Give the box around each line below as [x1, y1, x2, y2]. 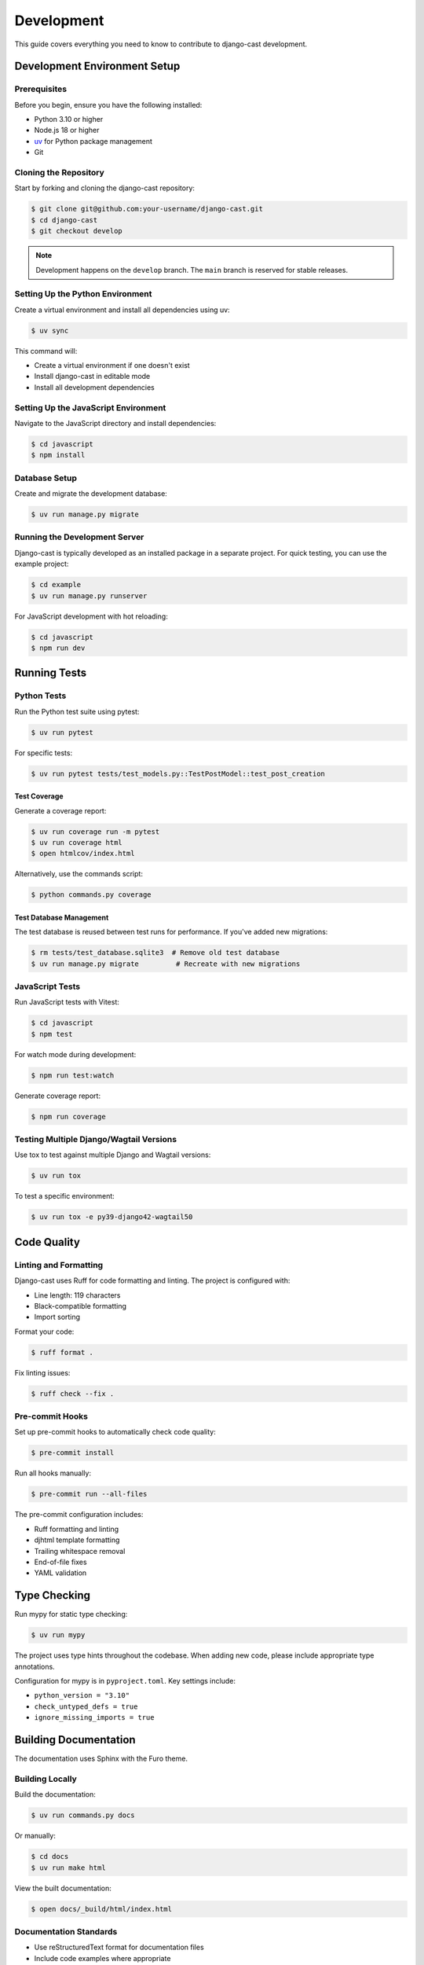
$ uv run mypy [31, 1631, 86, 1640]
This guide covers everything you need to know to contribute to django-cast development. [14, 39, 308, 49]
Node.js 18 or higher [34, 126, 100, 135]
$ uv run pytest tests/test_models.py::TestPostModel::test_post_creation [31, 769, 326, 778]
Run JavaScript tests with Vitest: [14, 997, 119, 1007]
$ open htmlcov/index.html [31, 849, 135, 858]
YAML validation [34, 1568, 87, 1578]
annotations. [14, 1662, 55, 1671]
